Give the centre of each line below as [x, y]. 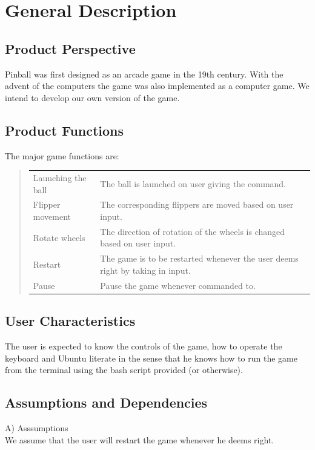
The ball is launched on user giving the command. [193, 183]
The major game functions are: [62, 155]
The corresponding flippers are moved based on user [197, 204]
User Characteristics [70, 321]
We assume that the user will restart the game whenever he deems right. [140, 439]
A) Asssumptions [37, 427]
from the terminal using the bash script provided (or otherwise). [124, 370]
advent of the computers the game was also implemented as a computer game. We [157, 86]
